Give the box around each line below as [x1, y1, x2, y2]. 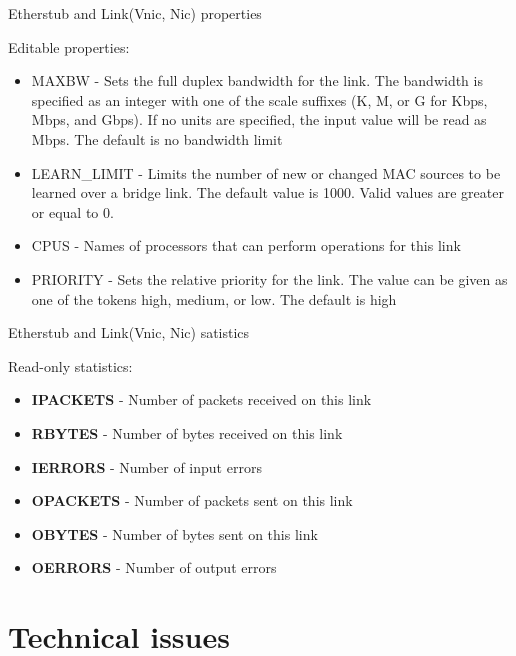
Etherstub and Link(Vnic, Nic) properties [8, 3, 262, 23]
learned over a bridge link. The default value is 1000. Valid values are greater [31, 182, 504, 203]
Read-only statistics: [8, 355, 133, 376]
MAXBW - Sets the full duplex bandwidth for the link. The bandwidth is [31, 70, 483, 91]
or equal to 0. [31, 201, 114, 222]
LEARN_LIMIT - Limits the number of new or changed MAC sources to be [31, 162, 501, 183]
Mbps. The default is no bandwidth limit [31, 128, 283, 149]
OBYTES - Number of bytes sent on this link [31, 523, 318, 544]
